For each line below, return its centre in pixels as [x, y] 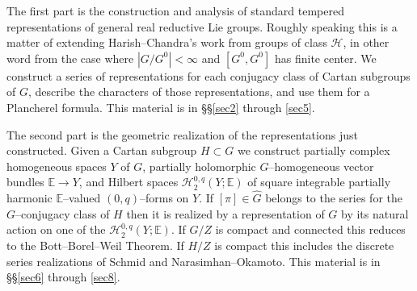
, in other [366, 42]
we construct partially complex [314, 150]
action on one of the [56, 229]
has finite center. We [325, 58]
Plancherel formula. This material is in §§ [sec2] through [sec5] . [161, 107]
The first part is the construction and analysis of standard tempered [175, 10]
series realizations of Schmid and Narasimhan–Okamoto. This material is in [194, 261]
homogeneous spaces [57, 166]
